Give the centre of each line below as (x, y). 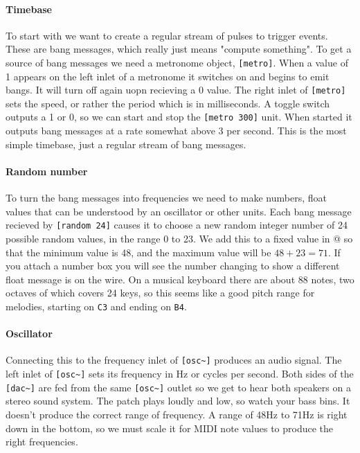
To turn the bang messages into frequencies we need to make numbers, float (166, 198)
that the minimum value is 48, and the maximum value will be (138, 252)
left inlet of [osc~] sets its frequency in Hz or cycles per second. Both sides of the (180, 374)
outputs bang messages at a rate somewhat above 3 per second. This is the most (176, 131)
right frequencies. (42, 442)
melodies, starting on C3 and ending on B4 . (96, 306)
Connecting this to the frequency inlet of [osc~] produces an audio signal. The (174, 360)
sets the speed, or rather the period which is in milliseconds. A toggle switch (168, 103)
